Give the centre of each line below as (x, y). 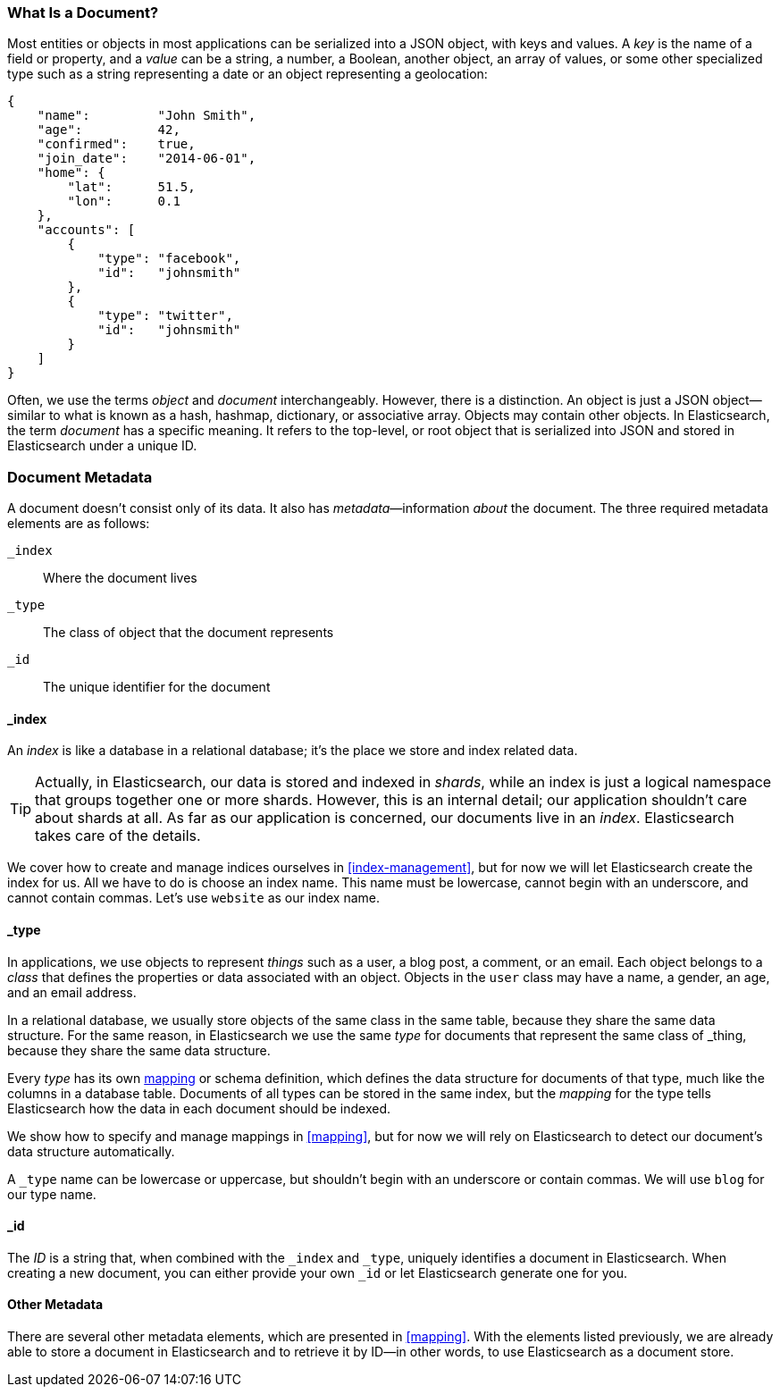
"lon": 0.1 (124, 202)
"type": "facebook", (169, 259)
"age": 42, (109, 130)
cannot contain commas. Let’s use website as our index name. (193, 898)
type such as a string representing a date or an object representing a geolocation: (247, 74)
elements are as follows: (79, 524)
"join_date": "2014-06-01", (147, 159)
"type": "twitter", (165, 316)
